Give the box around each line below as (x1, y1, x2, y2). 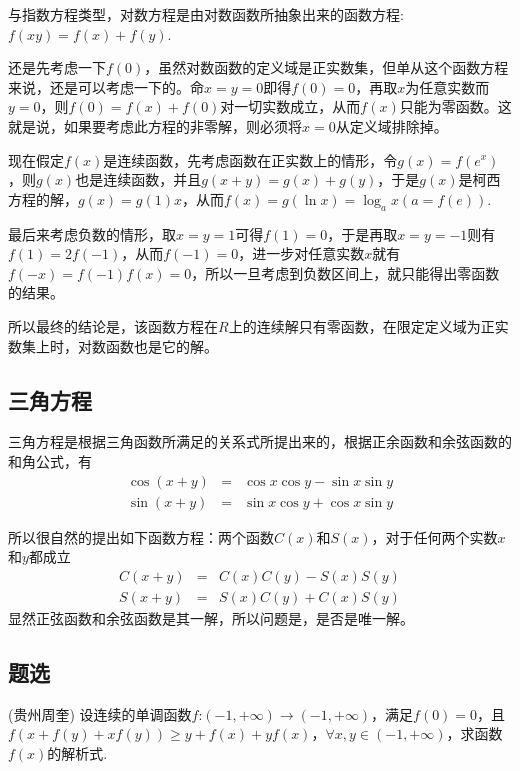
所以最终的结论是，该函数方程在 (8, 315, 218, 336)
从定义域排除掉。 (335, 115, 448, 136)
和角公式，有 (8, 450, 92, 471)
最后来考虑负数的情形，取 (8, 223, 176, 244)
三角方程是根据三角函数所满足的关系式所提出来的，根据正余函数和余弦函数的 (8, 431, 512, 452)
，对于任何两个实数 (371, 526, 498, 547)
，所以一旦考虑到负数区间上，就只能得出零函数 (191, 262, 500, 283)
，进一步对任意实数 (238, 243, 365, 264)
